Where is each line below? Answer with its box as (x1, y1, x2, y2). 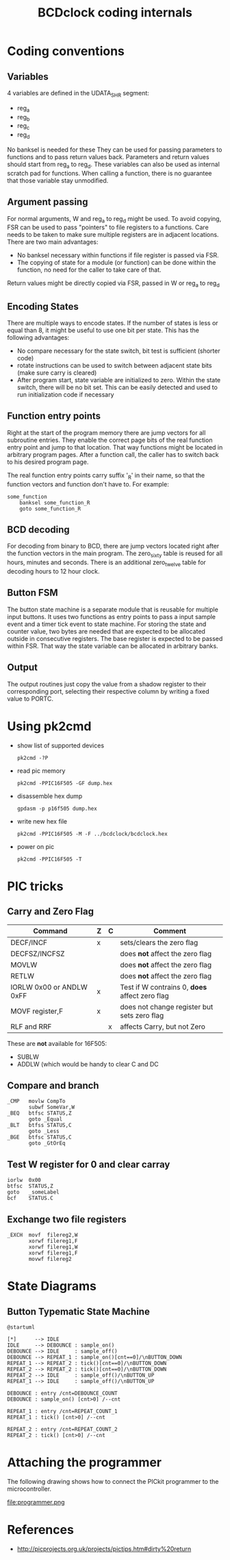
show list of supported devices (16, 741, 105, 749)
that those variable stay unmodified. (7, 176, 109, 185)
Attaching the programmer (7, 1455, 162, 1470)
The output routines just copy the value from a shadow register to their (7, 679, 207, 688)
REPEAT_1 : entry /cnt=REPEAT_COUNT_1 (7, 1408, 118, 1415)
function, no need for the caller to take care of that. (16, 266, 162, 274)
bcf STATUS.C (7, 1195, 53, 1202)
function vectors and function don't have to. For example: (7, 480, 169, 488)
